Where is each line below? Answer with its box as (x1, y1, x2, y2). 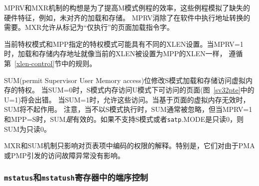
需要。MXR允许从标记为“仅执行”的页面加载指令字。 (4, 22, 174, 32)
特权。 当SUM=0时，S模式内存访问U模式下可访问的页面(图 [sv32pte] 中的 (17, 85, 255, 95)
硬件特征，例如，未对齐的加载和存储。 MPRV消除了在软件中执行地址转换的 (4, 12, 251, 22)
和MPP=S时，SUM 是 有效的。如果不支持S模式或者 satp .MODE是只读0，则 (4, 113, 244, 124)
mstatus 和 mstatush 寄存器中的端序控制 (4, 171, 148, 184)
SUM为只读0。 (4, 123, 51, 134)
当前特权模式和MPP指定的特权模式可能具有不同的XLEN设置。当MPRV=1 (4, 38, 244, 49)
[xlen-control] (14, 58, 55, 68)
